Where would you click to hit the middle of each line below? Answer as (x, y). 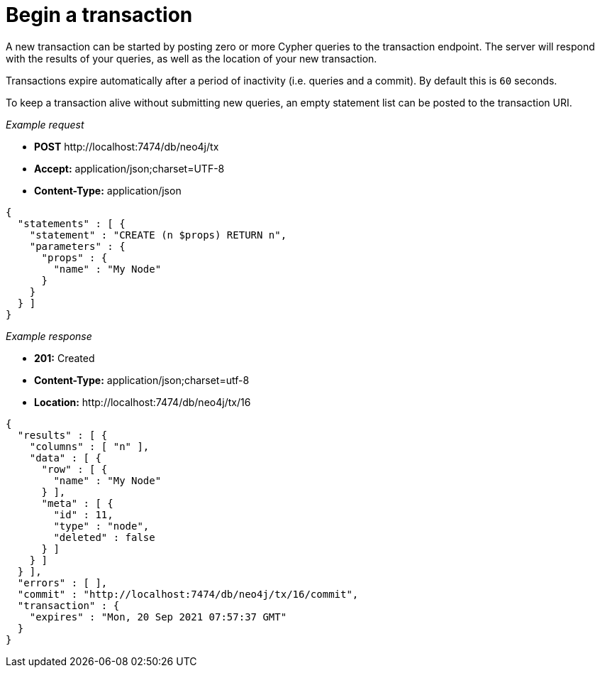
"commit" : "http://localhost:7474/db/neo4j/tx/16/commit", (188, 594)
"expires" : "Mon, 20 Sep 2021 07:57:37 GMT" (158, 617)
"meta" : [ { (77, 503)
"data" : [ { (65, 458)
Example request (45, 124)
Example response (49, 336)
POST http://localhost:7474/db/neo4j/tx (127, 146)
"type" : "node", (101, 526)
